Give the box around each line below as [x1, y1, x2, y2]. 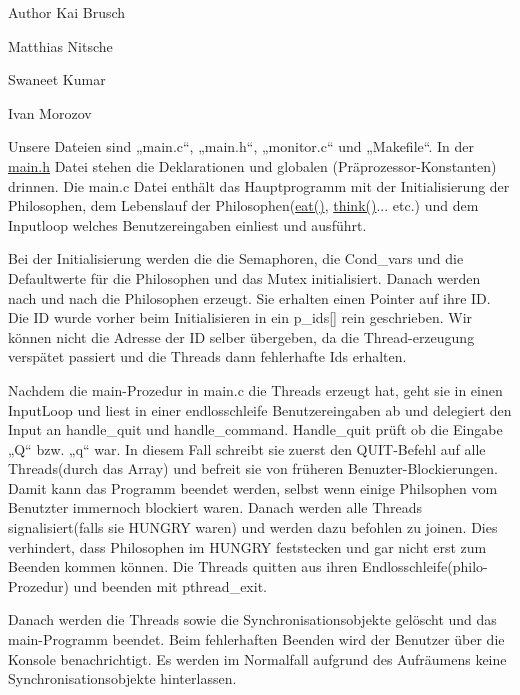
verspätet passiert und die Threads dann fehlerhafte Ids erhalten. [8, 346, 407, 367]
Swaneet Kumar [8, 69, 106, 90]
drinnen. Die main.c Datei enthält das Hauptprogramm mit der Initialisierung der [8, 175, 510, 196]
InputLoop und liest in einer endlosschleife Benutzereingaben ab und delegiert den [8, 399, 512, 420]
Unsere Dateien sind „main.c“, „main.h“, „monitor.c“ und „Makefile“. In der [8, 136, 474, 157]
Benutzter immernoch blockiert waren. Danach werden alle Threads [8, 497, 423, 518]
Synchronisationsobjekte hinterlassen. [8, 668, 237, 689]
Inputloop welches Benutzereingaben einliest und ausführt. [8, 214, 367, 235]
